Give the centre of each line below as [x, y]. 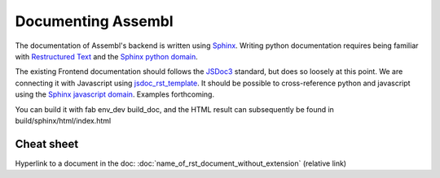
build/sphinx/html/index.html [63, 120]
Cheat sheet [47, 143]
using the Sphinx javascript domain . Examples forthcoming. [115, 94]
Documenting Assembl [94, 21]
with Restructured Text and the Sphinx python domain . [107, 56]
